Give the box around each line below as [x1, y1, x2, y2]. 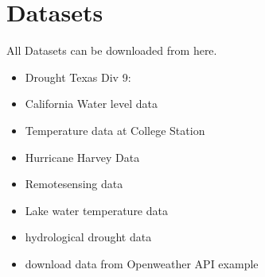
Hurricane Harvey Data [25, 148, 140, 165]
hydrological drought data [25, 229, 152, 245]
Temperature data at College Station [25, 121, 205, 138]
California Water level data [25, 95, 158, 112]
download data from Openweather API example [25, 255, 259, 271]
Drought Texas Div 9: [25, 68, 131, 85]
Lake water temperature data [25, 202, 168, 218]
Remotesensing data [25, 175, 123, 192]
